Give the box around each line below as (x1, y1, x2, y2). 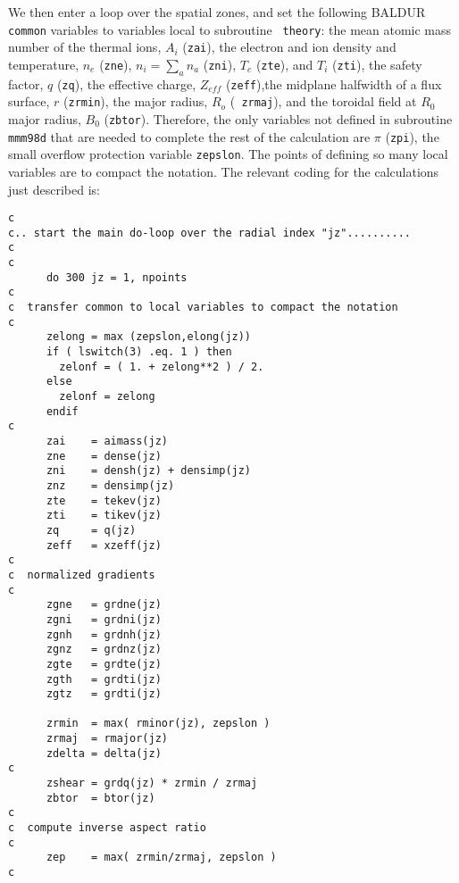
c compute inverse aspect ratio (8, 821, 206, 835)
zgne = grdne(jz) (46, 598, 162, 612)
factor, (8, 74, 44, 93)
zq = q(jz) (46, 523, 137, 537)
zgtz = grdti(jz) (46, 687, 162, 701)
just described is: (8, 179, 100, 198)
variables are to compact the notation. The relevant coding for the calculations (8, 162, 439, 180)
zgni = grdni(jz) (46, 612, 162, 626)
